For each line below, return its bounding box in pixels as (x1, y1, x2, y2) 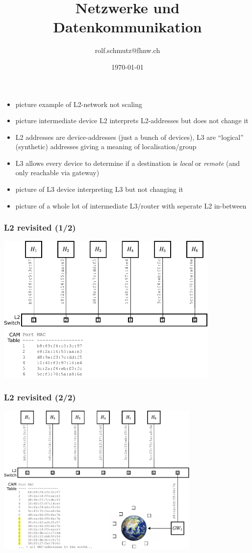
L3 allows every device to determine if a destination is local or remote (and (15, 158, 240, 168)
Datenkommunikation (53, 17, 202, 37)
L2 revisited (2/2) (4, 391, 76, 403)
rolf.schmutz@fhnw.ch (95, 45, 160, 55)
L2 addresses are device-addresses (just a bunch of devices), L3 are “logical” (15, 132, 244, 142)
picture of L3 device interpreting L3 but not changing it (15, 184, 183, 194)
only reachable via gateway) (15, 167, 100, 178)
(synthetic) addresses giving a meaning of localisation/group (15, 141, 197, 152)
